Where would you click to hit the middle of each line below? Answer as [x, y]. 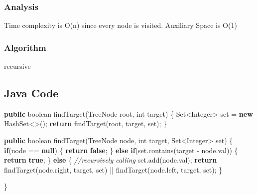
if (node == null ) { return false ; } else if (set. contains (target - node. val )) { [121, 150]
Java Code [31, 93]
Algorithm [25, 47]
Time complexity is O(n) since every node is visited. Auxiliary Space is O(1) [121, 25]
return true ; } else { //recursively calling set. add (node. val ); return [111, 160]
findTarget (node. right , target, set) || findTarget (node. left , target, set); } [113, 169]
